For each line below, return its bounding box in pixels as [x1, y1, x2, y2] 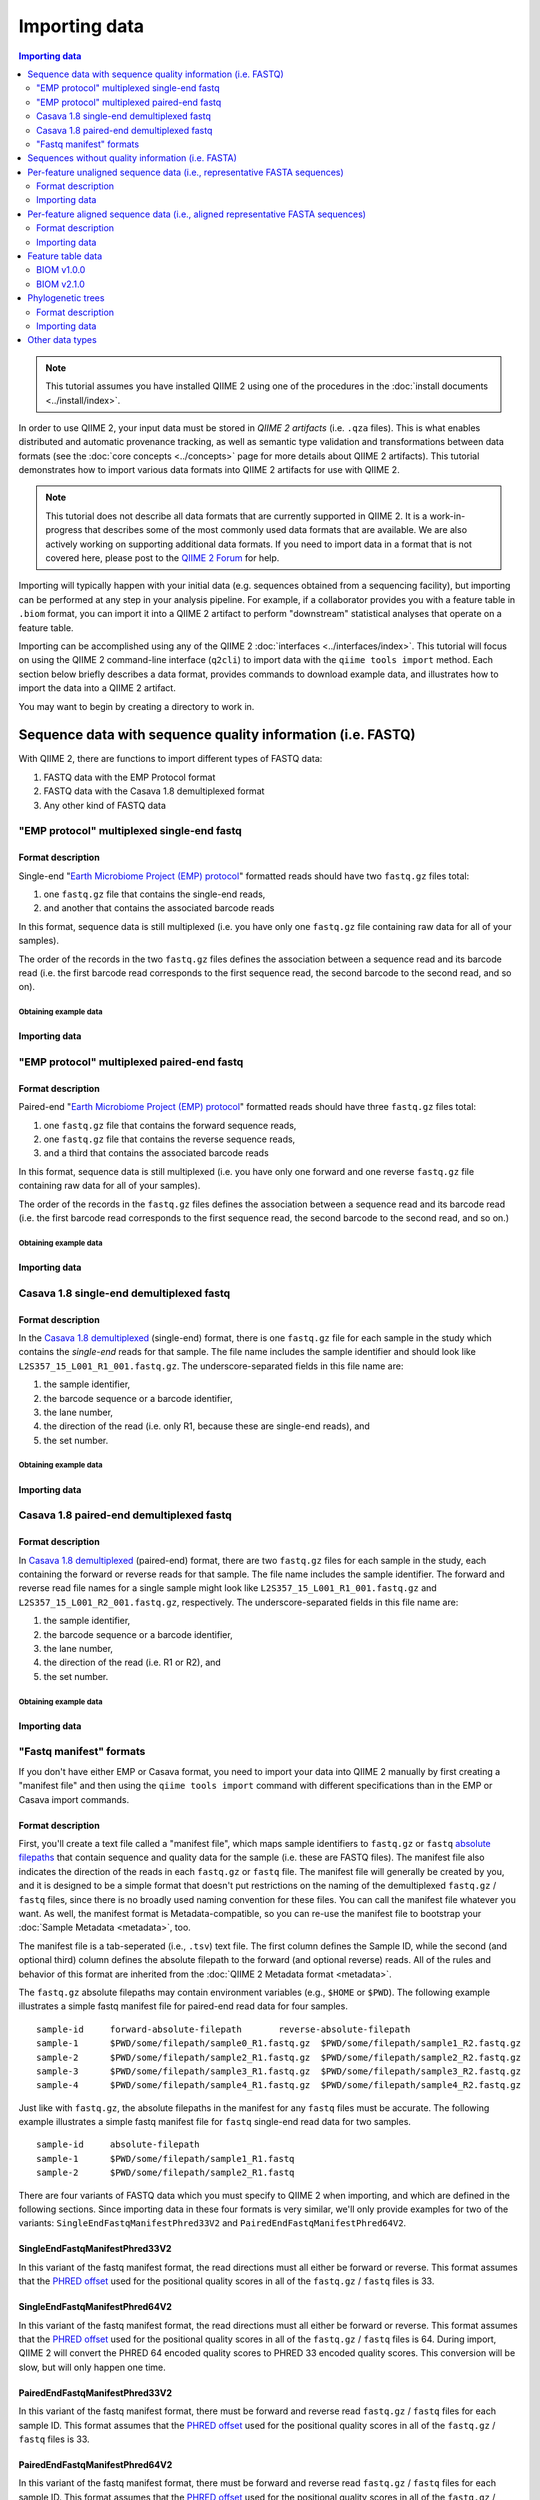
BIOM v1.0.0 [36, 264, 86, 276]
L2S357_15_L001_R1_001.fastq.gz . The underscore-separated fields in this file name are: [18, 1360, 404, 1372]
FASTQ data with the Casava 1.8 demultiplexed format [43, 785, 265, 797]
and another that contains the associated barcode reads [43, 902, 275, 914]
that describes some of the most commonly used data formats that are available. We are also [84, 524, 468, 536]
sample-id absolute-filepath [36, 2139, 200, 2150]
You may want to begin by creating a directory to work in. [18, 700, 255, 712]
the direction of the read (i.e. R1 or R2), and [43, 1656, 222, 1669]
